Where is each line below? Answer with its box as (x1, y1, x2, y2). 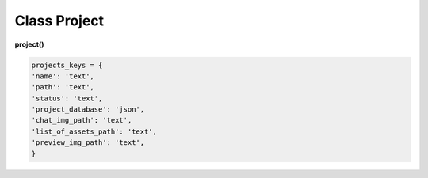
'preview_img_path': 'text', (31, 138, 145, 147)
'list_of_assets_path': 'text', (31, 127, 158, 136)
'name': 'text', (31, 71, 95, 81)
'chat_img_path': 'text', (31, 116, 132, 125)
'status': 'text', (31, 93, 103, 103)
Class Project (14, 12, 105, 29)
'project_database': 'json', (31, 105, 145, 114)
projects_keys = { (31, 60, 103, 70)
